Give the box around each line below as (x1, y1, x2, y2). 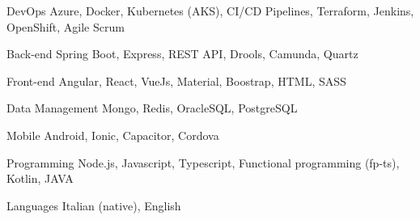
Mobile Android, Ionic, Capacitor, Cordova (6, 126, 219, 143)
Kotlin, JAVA (6, 170, 74, 187)
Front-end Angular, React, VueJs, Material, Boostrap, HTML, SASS (6, 72, 346, 89)
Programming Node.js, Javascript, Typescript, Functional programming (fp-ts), (6, 154, 400, 171)
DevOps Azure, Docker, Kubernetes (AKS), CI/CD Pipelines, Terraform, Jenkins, (6, 2, 414, 19)
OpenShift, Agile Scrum (6, 18, 125, 35)
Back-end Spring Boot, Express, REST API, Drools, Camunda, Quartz (6, 45, 358, 62)
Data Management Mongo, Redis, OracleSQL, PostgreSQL (6, 99, 298, 116)
